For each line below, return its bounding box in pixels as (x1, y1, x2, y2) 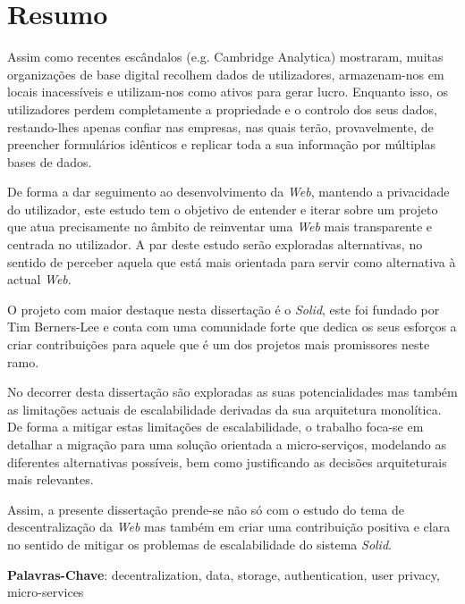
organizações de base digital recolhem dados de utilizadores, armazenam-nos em (7, 64, 444, 83)
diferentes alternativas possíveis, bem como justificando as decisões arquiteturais (7, 452, 447, 471)
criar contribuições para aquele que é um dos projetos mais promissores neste (7, 335, 430, 354)
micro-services (7, 583, 84, 601)
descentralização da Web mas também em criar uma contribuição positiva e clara (7, 517, 451, 536)
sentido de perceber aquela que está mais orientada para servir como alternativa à (7, 252, 456, 271)
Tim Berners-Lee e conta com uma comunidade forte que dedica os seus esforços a (7, 317, 457, 336)
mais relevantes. (7, 470, 94, 489)
